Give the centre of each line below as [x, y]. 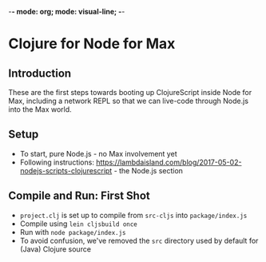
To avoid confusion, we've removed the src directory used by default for [139, 240]
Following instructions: [57, 162]
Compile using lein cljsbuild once [79, 224]
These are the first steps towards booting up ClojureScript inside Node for [130, 92]
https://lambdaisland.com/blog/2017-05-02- [169, 162]
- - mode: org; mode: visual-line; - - [67, 12]
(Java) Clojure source [56, 249]
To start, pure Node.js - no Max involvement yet [98, 153]
